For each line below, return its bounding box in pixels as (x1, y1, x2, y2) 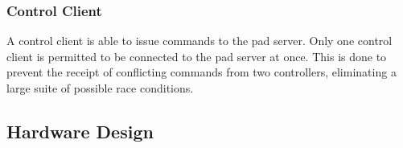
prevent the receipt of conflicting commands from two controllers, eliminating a (6, 64, 397, 80)
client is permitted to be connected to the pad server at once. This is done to (6, 47, 387, 64)
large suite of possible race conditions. (6, 80, 194, 96)
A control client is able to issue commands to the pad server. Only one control (6, 32, 393, 49)
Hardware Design (6, 118, 154, 143)
